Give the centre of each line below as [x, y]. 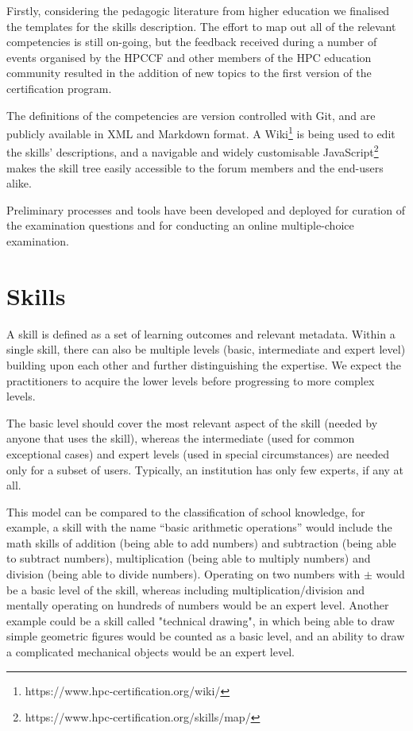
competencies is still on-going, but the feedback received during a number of [192, 42]
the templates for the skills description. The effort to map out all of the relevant [201, 26]
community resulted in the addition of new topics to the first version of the [189, 73]
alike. [19, 183]
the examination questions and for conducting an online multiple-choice [180, 225]
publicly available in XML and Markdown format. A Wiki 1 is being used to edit [201, 132]
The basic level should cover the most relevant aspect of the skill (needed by [192, 422]
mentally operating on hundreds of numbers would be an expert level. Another [198, 605]
